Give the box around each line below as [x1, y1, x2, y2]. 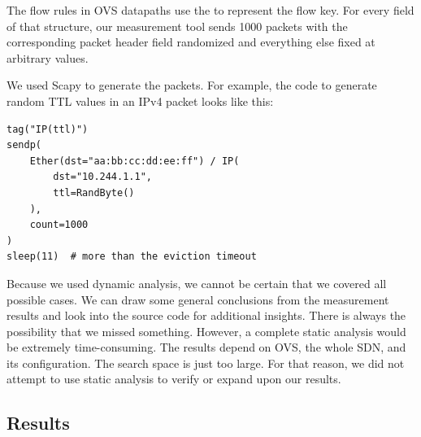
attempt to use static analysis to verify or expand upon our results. [7, 370, 341, 387]
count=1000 [29, 219, 89, 231]
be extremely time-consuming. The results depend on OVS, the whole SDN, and [7, 339, 406, 356]
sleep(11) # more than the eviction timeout [7, 251, 257, 263]
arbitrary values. [7, 49, 89, 66]
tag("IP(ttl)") [7, 123, 89, 135]
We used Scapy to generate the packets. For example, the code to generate [7, 76, 377, 94]
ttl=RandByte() [53, 186, 135, 199]
